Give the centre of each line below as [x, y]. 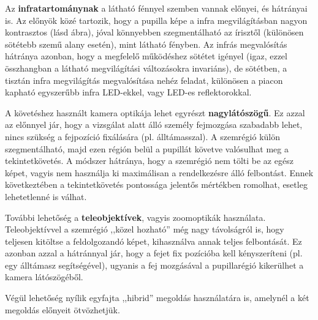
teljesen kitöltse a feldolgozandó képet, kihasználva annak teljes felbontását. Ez [153, 241]
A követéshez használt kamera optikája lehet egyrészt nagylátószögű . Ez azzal [155, 112]
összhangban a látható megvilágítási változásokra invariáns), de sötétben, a [146, 68]
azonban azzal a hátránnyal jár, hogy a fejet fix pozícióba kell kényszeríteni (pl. [154, 253]
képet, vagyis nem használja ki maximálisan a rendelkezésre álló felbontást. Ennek [159, 172]
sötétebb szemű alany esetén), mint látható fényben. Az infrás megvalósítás [146, 44]
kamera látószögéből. [44, 277]
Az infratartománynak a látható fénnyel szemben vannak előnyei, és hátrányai [156, 8]
